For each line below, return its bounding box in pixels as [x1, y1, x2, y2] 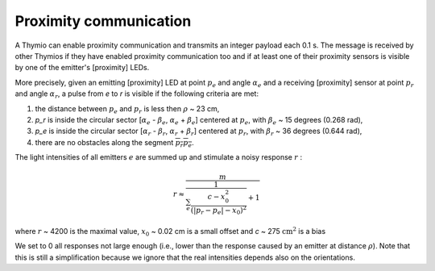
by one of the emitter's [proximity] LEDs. [14, 63, 150, 73]
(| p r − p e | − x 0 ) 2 [190, 204, 247, 217]
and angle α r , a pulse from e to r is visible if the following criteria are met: [14, 89, 259, 100]
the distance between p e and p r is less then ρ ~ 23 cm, [35, 103, 220, 115]
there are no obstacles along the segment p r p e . [35, 137, 195, 149]
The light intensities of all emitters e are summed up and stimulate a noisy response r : [14, 152, 302, 162]
